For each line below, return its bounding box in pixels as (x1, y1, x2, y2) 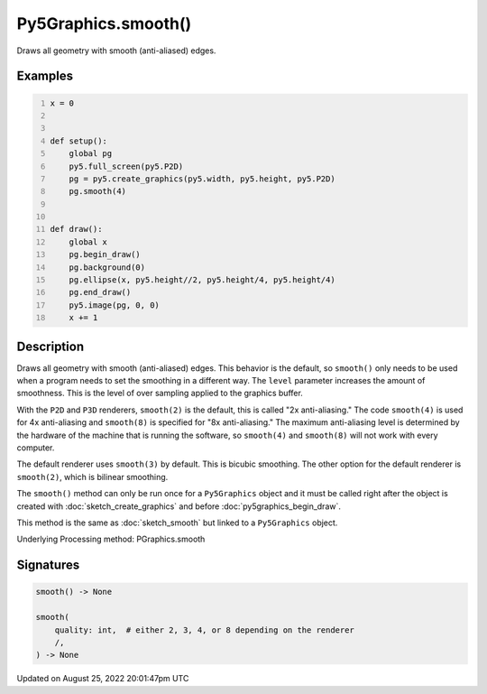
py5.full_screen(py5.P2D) (69, 161, 184, 171)
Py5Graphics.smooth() (16, 14, 192, 33)
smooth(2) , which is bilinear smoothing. (16, 471, 169, 482)
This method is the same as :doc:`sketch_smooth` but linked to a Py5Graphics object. (16, 517, 338, 528)
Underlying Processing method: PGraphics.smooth (16, 533, 206, 545)
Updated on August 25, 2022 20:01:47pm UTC (16, 673, 189, 684)
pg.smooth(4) (69, 186, 126, 197)
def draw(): (50, 224, 103, 235)
